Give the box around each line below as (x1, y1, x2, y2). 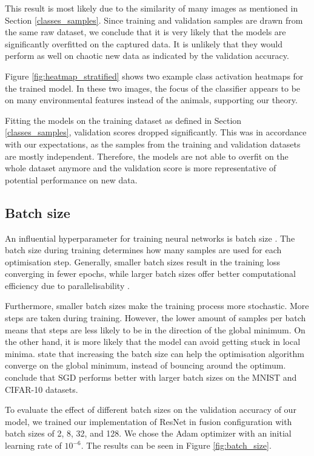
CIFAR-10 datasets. (5, 383, 78, 395)
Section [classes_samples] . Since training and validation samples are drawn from (5, 13, 303, 26)
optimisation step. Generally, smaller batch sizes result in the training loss (5, 255, 280, 268)
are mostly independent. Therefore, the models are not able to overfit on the (5, 149, 289, 162)
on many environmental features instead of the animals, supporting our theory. (5, 94, 298, 106)
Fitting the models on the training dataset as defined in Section (5, 114, 242, 126)
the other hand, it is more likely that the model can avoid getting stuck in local (5, 335, 301, 348)
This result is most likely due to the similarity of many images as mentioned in (5, 2, 298, 14)
